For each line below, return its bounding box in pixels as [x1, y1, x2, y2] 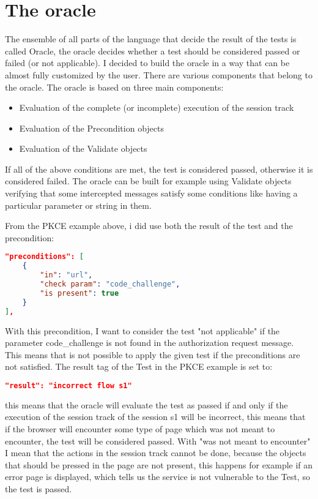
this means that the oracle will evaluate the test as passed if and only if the [5, 398, 288, 411]
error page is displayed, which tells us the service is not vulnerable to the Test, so [5, 470, 310, 483]
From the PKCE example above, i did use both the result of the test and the [5, 219, 293, 232]
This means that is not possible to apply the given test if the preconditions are [5, 348, 300, 361]
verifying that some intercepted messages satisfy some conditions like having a [5, 187, 298, 200]
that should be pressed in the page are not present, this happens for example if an [5, 458, 313, 471]
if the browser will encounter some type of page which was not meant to [5, 422, 275, 435]
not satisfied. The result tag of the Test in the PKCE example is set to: [5, 360, 273, 373]
